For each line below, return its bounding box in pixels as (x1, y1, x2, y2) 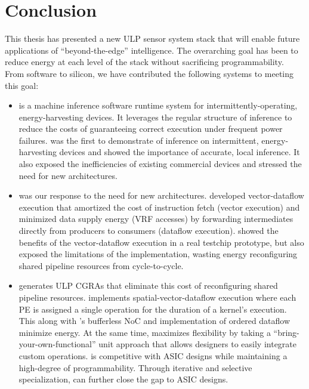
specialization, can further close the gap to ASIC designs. (18, 373, 228, 385)
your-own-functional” (18, 338, 96, 350)
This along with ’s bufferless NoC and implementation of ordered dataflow (18, 314, 291, 327)
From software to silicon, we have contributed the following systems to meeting (5, 67, 294, 79)
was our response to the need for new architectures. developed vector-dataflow (18, 189, 304, 202)
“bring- (273, 326, 299, 338)
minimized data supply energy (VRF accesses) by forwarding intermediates (18, 212, 293, 225)
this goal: (5, 79, 39, 91)
